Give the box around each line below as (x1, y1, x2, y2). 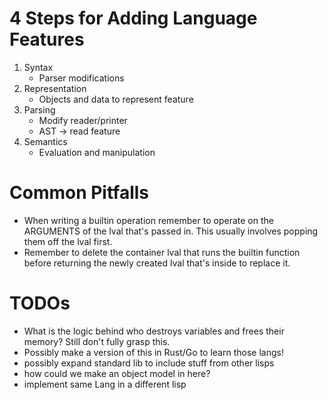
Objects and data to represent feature (38, 93, 194, 105)
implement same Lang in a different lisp (23, 378, 187, 390)
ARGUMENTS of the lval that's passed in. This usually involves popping (23, 225, 319, 237)
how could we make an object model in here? (23, 367, 211, 379)
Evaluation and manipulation (38, 146, 156, 158)
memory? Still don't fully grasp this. (23, 335, 171, 347)
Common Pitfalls (9, 182, 150, 204)
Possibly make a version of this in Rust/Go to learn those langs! (23, 346, 284, 358)
